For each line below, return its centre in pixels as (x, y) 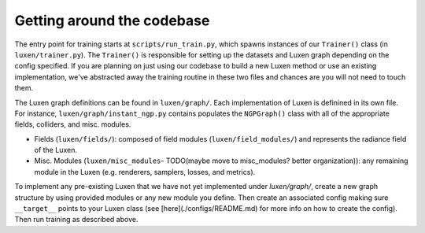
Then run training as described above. (76, 220)
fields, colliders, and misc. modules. (73, 124)
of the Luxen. (56, 150)
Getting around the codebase (112, 20)
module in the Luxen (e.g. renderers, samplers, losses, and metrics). (145, 172)
